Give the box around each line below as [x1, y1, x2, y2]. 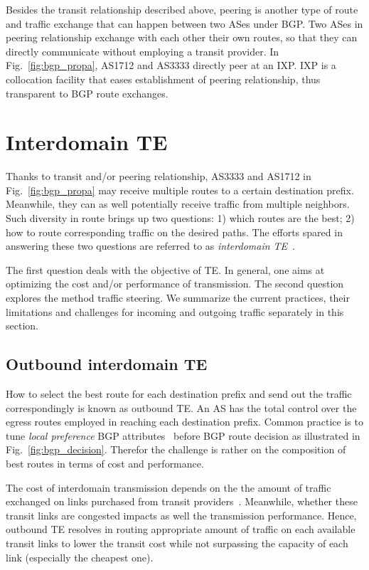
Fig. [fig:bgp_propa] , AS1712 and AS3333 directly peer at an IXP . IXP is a [6, 58, 336, 73]
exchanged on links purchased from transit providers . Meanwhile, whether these [6, 494, 358, 509]
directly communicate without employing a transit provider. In [6, 43, 279, 58]
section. [6, 318, 38, 333]
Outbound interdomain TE [6, 353, 208, 375]
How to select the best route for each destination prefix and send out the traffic [6, 386, 352, 401]
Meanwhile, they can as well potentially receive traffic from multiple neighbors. [6, 196, 350, 211]
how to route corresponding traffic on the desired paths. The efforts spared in [6, 224, 343, 239]
